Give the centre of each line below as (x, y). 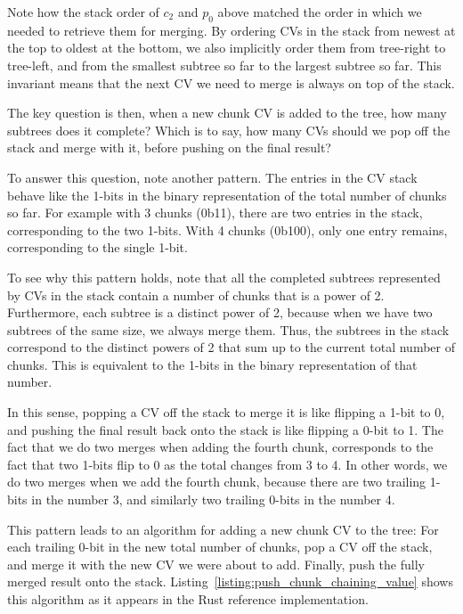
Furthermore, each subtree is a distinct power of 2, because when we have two (220, 312)
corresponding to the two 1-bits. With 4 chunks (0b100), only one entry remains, (227, 229)
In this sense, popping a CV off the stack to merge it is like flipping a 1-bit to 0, (226, 412)
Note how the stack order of (83, 12)
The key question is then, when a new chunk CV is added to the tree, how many (227, 113)
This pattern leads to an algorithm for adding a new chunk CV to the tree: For (223, 529)
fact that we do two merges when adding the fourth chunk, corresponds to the (220, 447)
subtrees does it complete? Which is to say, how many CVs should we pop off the (229, 130)
